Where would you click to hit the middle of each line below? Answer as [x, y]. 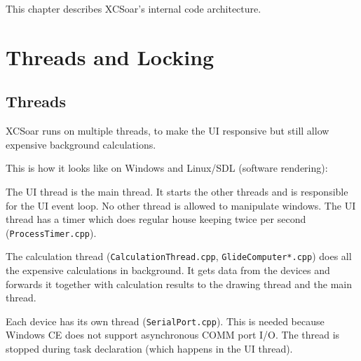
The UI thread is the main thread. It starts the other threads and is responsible [177, 191]
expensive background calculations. [81, 144]
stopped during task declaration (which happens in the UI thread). [149, 349]
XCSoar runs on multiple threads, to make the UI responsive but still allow [168, 131]
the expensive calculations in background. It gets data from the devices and [168, 270]
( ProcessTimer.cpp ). [51, 232]
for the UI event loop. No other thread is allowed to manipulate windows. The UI [181, 205]
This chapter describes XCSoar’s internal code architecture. [134, 8]
